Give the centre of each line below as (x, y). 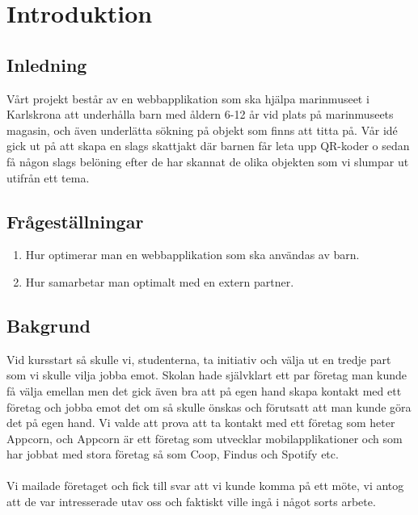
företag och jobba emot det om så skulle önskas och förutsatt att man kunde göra (209, 406)
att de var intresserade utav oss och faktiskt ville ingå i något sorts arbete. (191, 502)
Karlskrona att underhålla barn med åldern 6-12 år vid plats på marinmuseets (200, 114)
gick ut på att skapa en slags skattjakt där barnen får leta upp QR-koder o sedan (208, 146)
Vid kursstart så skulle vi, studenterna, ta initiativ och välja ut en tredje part (199, 359)
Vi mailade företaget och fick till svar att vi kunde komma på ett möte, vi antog (205, 486)
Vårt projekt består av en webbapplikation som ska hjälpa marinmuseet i (188, 98)
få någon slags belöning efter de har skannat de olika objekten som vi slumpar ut (208, 161)
